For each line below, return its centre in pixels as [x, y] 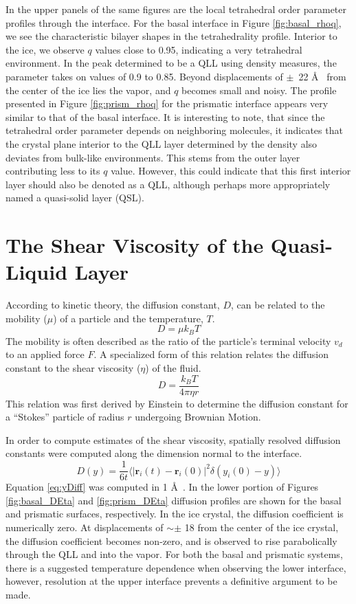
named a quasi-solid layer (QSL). [75, 198]
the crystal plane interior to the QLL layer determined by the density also [162, 143]
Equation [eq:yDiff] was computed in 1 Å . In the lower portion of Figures [162, 487]
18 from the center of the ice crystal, [262, 527]
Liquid [37, 272]
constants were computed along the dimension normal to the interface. [154, 453]
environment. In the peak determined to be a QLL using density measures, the [171, 63]
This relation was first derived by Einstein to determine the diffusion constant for [177, 403]
